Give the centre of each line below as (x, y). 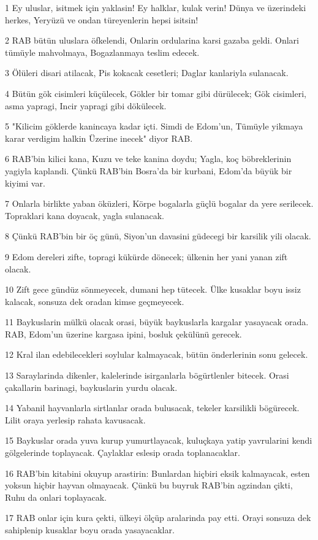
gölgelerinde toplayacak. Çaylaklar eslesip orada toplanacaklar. (123, 453)
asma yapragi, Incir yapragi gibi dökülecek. (86, 105)
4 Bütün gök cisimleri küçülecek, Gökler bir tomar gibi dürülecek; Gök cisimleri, (156, 93)
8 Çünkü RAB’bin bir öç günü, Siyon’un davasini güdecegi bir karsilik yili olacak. (158, 236)
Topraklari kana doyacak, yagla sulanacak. (85, 215)
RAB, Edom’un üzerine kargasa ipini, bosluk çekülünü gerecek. (123, 334)
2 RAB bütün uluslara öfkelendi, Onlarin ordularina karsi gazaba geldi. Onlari (152, 40)
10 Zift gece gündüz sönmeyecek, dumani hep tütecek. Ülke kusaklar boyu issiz (153, 289)
